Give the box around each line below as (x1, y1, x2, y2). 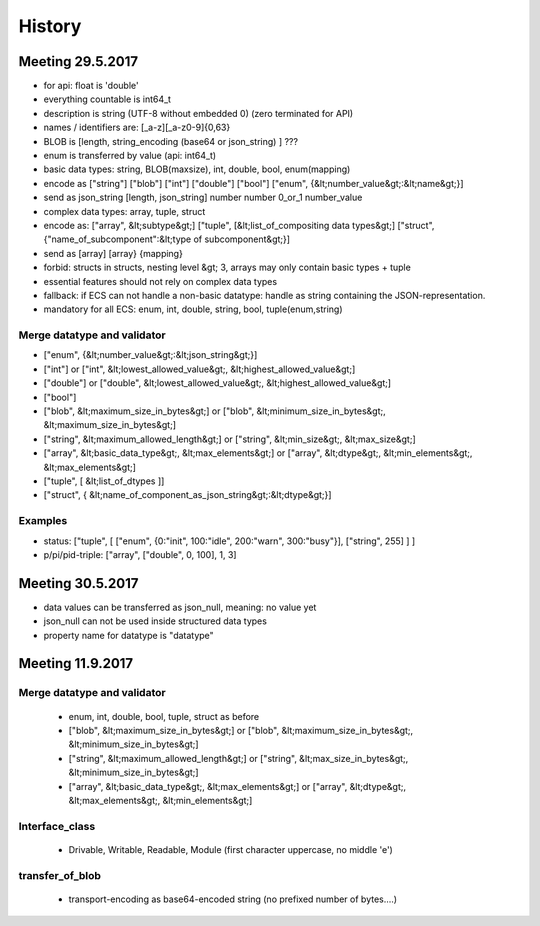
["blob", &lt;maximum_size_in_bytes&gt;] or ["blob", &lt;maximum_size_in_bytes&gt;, (68, 724, 414, 736)
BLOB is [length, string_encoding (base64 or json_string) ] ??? (43, 135, 299, 147)
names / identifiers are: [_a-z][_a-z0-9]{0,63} (43, 121, 231, 134)
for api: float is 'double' (43, 80, 139, 92)
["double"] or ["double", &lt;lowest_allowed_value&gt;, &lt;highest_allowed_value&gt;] (43, 377, 392, 389)
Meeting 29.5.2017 (18, 53, 139, 70)
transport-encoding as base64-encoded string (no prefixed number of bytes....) (68, 893, 398, 905)
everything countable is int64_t (43, 93, 172, 105)
